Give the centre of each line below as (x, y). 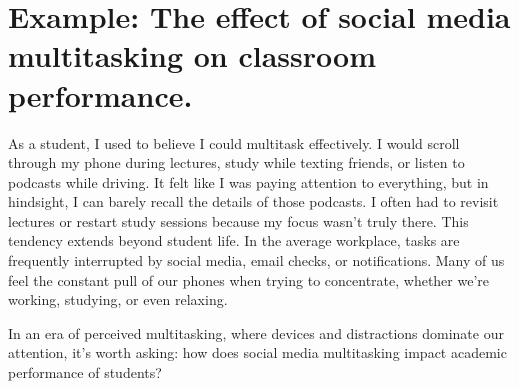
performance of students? (85, 372)
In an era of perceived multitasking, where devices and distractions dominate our (256, 332)
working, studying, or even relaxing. (118, 299)
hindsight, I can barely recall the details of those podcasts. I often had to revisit (253, 201)
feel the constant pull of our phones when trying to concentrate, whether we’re (249, 279)
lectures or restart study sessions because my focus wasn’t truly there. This (238, 220)
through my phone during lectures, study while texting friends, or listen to (236, 162)
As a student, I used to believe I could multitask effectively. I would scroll (234, 142)
